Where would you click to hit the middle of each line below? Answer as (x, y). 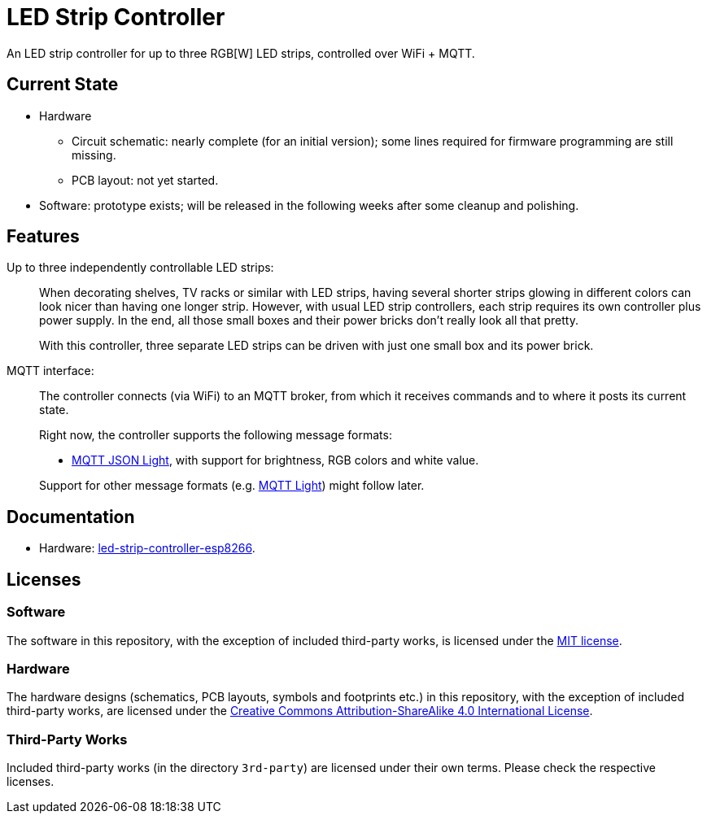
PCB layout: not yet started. (145, 180)
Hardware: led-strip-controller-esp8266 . (147, 548)
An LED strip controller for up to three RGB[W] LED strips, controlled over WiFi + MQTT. (241, 53)
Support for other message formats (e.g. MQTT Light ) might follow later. (232, 486)
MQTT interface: (50, 371)
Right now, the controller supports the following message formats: (216, 435)
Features (43, 237)
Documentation (71, 517)
